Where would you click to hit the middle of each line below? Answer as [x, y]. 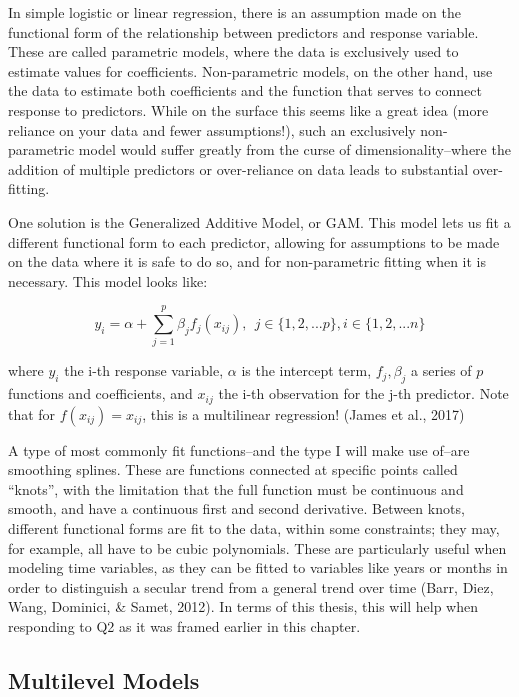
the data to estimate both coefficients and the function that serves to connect [245, 90]
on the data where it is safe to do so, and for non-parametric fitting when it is [247, 261]
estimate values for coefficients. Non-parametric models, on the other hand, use [250, 70]
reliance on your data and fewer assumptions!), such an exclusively [212, 129]
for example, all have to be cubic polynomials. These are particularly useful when [257, 547]
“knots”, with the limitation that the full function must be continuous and [236, 488]
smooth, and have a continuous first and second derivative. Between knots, [236, 508]
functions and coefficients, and [100, 393]
